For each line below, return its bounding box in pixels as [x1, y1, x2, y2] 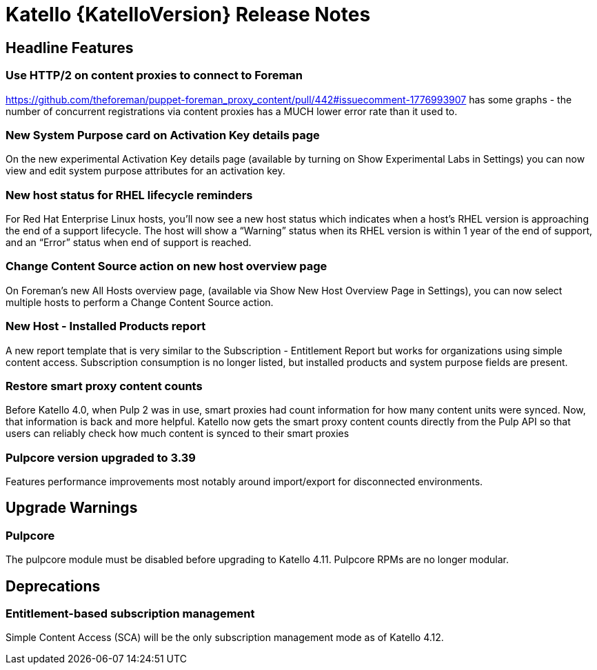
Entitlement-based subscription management [6, 607, 255, 621]
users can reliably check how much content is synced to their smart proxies [6, 427, 350, 440]
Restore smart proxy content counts [6, 378, 203, 393]
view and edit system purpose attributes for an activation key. [6, 165, 285, 177]
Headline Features [6, 39, 134, 57]
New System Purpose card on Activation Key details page [6, 128, 320, 142]
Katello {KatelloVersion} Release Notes [6, 3, 371, 26]
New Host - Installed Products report [6, 319, 206, 334]
